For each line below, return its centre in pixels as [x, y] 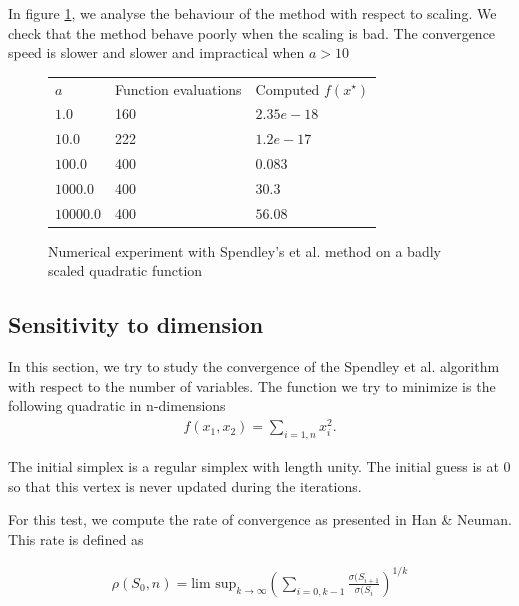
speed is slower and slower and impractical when [156, 52]
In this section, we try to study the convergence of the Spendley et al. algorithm [254, 366]
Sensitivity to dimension [136, 324]
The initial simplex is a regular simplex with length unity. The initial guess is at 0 [259, 465]
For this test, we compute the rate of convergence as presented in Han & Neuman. [260, 519]
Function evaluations [178, 88]
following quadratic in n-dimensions [117, 405]
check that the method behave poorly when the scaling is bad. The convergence [252, 32]
